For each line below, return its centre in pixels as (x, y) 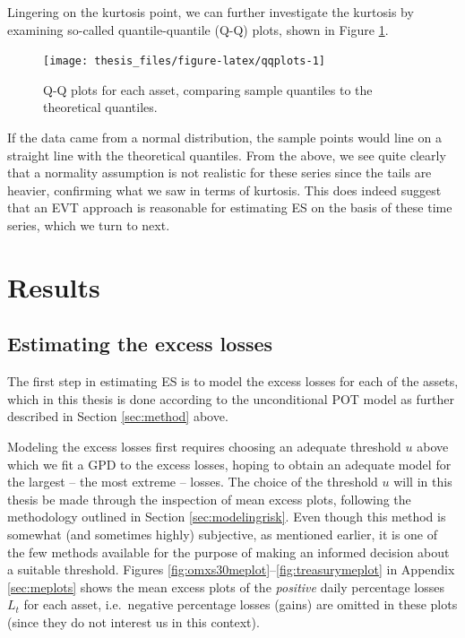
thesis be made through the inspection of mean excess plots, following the (209, 499)
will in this (423, 482)
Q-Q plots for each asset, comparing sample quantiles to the (208, 89)
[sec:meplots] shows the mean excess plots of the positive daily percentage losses (226, 586)
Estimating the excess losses (140, 344)
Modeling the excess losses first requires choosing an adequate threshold (204, 446)
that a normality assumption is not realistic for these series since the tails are (220, 172)
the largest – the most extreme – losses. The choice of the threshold (193, 482)
